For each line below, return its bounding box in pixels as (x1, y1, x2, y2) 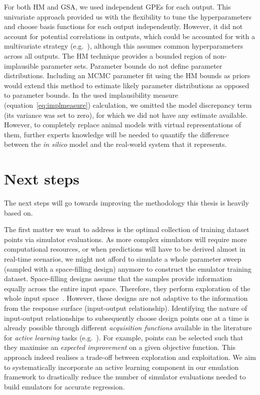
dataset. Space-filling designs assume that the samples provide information (4, 273, 232, 284)
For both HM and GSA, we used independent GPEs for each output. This (4, 2, 231, 12)
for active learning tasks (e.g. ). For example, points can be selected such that (4, 332, 243, 342)
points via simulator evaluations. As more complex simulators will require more (4, 234, 247, 244)
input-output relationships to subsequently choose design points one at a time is (4, 312, 249, 323)
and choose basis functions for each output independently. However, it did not (4, 21, 243, 32)
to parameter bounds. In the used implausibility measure (4, 90, 178, 100)
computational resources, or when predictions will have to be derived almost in (4, 244, 245, 254)
